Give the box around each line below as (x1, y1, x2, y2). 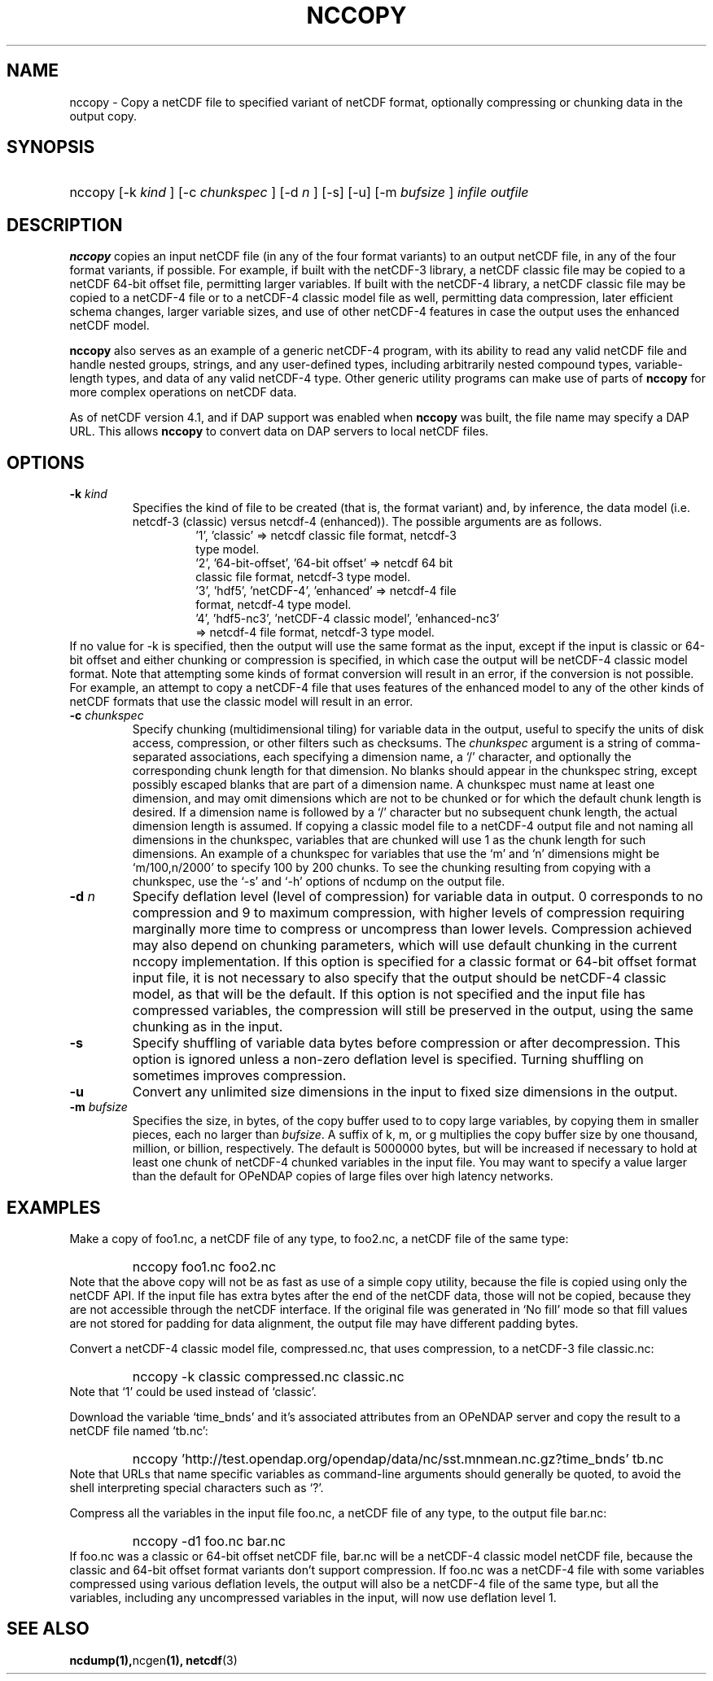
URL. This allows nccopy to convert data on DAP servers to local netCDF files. (69, 424, 489, 439)
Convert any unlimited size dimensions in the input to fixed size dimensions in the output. (132, 1083, 678, 1101)
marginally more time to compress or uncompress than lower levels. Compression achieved (132, 921, 692, 938)
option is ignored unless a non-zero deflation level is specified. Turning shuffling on (132, 1051, 644, 1068)
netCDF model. (69, 318, 150, 333)
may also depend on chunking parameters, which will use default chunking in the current (132, 937, 677, 954)
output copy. (69, 108, 137, 123)
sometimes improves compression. (132, 1067, 347, 1084)
